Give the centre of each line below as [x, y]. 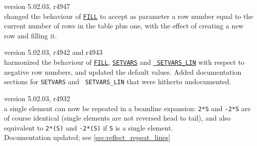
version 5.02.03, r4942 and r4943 [53, 52]
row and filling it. [31, 35]
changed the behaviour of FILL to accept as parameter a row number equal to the [129, 16]
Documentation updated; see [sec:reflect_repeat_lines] [87, 137]
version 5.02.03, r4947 [37, 6]
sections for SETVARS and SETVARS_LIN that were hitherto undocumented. [118, 81]
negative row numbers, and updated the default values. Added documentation [123, 72]
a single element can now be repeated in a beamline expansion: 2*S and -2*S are [128, 108]
